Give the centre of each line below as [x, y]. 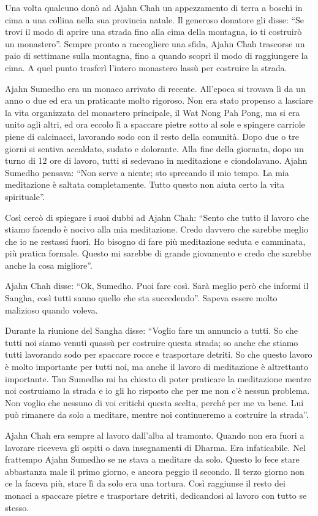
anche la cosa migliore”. [49, 265]
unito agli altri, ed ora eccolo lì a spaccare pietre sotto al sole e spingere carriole [155, 124]
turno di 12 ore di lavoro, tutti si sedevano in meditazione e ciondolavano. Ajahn [156, 160]
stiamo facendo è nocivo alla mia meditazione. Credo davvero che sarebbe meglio [157, 229]
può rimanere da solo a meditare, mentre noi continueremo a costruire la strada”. [157, 414]
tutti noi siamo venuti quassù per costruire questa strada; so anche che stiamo [152, 342]
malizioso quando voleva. [51, 310]
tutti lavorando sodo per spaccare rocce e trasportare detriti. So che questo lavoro [159, 354]
